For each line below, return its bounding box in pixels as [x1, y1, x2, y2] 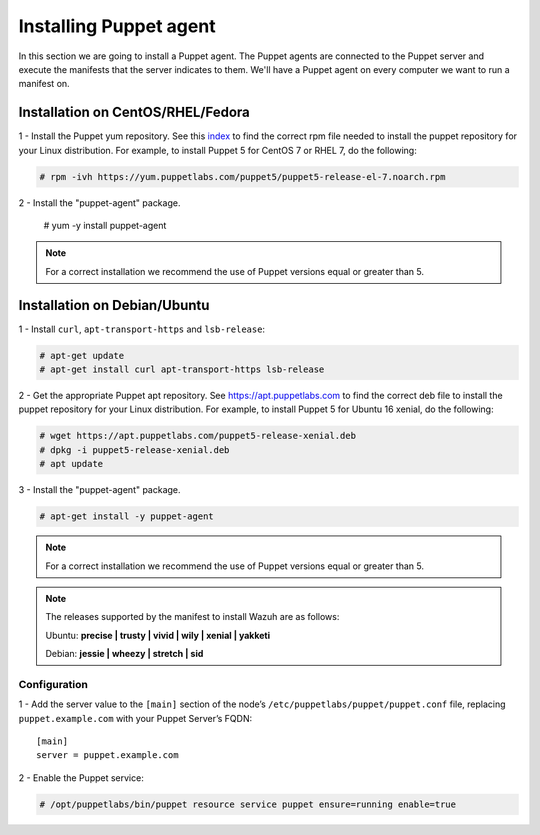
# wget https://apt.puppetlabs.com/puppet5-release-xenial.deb [39, 430, 357, 442]
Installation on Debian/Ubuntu [18, 296, 210, 314]
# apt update [39, 458, 104, 470]
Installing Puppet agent [18, 15, 216, 37]
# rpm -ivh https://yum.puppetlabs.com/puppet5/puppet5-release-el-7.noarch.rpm [39, 171, 446, 182]
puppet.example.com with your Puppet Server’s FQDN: [18, 712, 253, 724]
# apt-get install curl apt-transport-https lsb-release [39, 364, 325, 375]
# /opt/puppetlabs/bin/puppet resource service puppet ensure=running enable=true [39, 798, 457, 810]
